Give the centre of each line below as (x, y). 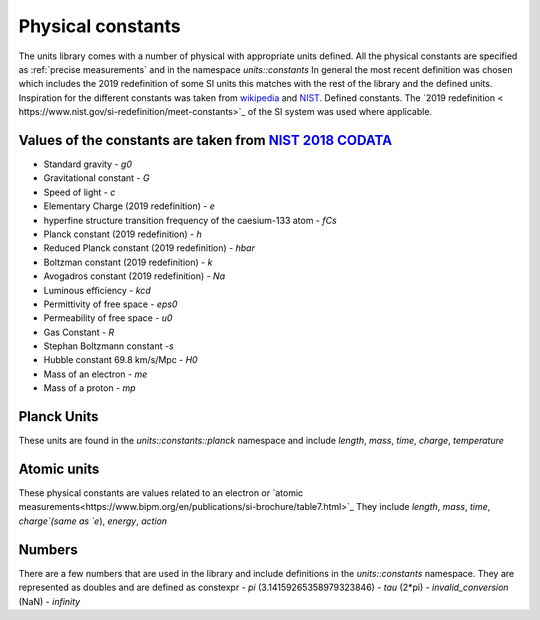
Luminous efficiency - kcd (97, 290)
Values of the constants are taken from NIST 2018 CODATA (205, 140)
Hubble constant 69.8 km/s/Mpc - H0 (121, 360)
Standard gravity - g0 (87, 164)
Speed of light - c (79, 192)
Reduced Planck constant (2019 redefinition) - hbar (149, 248)
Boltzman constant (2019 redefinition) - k (128, 262)
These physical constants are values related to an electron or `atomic (161, 493)
